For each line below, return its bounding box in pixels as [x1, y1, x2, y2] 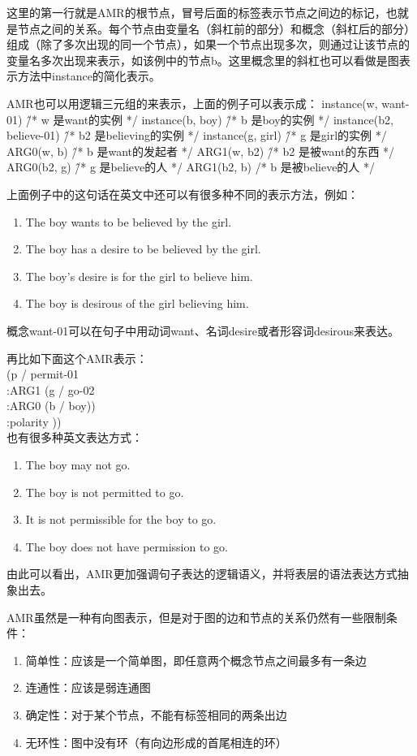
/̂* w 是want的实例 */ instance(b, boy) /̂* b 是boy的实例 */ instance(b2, [26, 110, 393, 127]
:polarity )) [6, 413, 62, 430]
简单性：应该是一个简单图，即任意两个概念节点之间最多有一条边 [25, 651, 367, 668]
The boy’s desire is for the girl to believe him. [25, 267, 253, 284]
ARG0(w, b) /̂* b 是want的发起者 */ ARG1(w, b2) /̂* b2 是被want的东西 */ [6, 142, 395, 159]
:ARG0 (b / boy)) [6, 397, 96, 414]
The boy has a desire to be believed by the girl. [25, 240, 261, 257]
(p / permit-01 [6, 365, 80, 382]
